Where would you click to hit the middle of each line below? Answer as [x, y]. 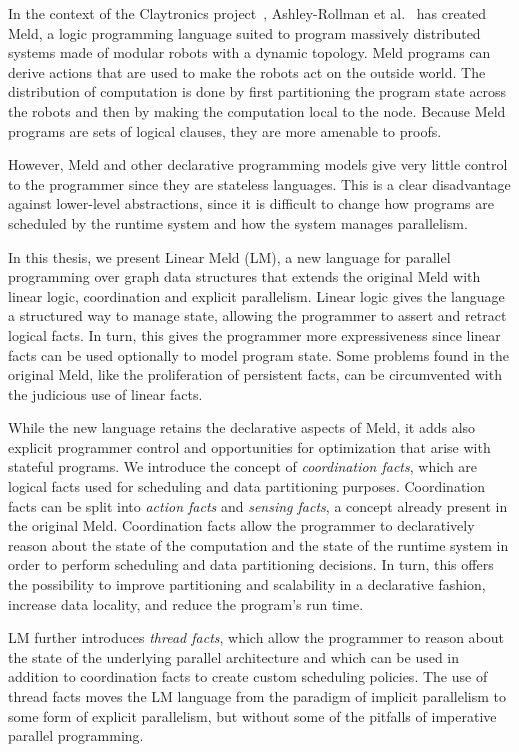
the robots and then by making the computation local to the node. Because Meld [257, 110]
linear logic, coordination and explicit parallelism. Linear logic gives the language [256, 295]
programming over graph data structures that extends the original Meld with [244, 276]
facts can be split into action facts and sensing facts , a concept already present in [258, 505]
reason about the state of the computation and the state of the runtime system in [258, 544]
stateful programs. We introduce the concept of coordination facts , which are [243, 466]
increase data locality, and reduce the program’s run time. [186, 603]
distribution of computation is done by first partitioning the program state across [257, 91]
